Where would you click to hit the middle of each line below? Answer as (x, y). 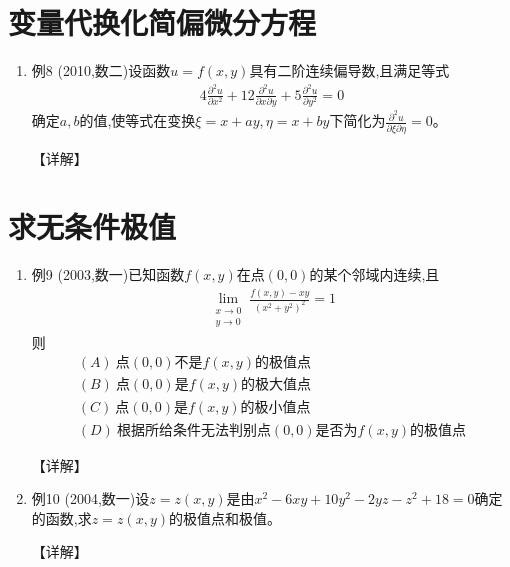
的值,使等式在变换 (137, 120)
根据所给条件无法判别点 (193, 430)
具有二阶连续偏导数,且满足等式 (349, 70)
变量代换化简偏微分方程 (162, 22)
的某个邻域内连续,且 (374, 274)
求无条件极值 (92, 226)
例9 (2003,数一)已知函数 (108, 274)
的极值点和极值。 (224, 517)
